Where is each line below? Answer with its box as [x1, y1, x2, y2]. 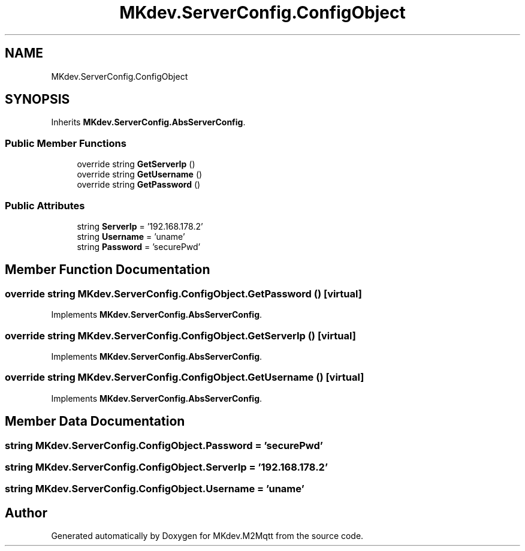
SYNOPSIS [5, 92, 70, 107]
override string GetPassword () [77, 179, 201, 190]
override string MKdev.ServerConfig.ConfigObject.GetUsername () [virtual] [5, 371, 364, 384]
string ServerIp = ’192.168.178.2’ [77, 221, 203, 231]
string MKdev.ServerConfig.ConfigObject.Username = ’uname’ [5, 483, 304, 495]
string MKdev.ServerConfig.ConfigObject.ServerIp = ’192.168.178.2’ [5, 460, 328, 473]
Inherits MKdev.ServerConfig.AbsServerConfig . [51, 117, 246, 128]
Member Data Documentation [5, 414, 185, 429]
